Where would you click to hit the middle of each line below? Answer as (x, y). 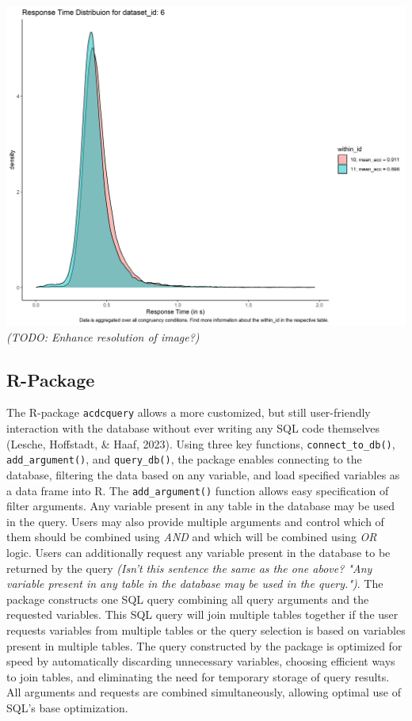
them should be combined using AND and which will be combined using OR (192, 537)
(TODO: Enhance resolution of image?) (103, 336)
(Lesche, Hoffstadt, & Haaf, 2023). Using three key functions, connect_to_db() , (201, 443)
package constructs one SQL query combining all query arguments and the (188, 599)
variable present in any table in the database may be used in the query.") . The (195, 584)
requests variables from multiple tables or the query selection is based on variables (206, 630)
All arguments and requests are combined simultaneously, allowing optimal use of (204, 692)
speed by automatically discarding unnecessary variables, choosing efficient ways (201, 661)
